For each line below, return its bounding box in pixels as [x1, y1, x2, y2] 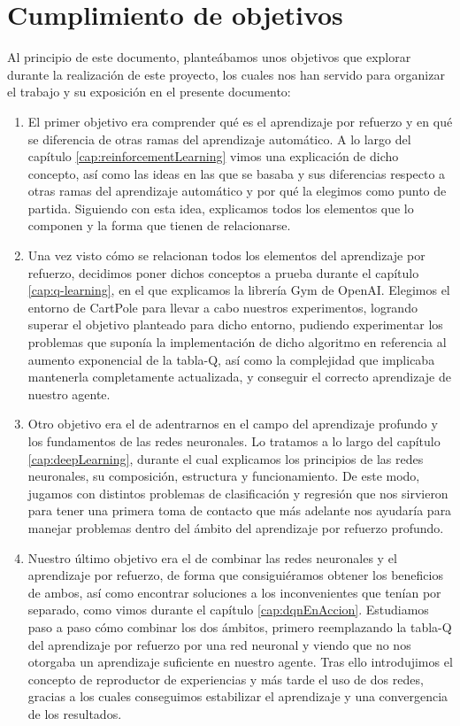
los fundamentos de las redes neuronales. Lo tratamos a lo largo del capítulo [27, 432, 441, 450]
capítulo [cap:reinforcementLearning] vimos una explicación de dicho [27, 147, 399, 166]
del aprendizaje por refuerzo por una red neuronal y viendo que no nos [27, 635, 411, 653]
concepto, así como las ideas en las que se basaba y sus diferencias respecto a [27, 164, 446, 182]
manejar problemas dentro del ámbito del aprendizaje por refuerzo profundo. [27, 518, 444, 537]
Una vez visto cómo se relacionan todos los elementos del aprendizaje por [27, 246, 425, 265]
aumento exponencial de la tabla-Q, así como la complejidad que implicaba [27, 350, 435, 368]
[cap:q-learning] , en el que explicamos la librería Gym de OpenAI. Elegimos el [27, 281, 450, 299]
